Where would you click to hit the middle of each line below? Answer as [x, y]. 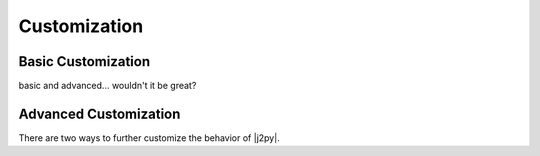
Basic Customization [84, 61]
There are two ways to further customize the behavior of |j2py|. [149, 137]
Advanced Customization [99, 113]
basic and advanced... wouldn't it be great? [107, 86]
